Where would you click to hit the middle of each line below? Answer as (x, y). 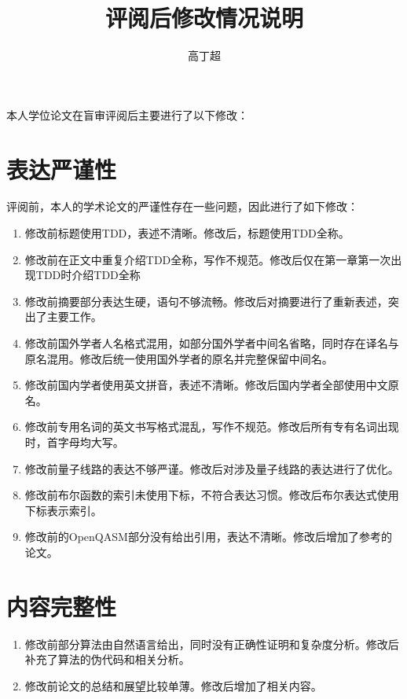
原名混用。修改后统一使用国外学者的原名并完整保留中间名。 (179, 358)
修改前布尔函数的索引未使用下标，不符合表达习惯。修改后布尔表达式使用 (212, 495)
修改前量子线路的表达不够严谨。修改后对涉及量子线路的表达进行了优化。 (212, 468)
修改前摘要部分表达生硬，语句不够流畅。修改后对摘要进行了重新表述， (206, 301)
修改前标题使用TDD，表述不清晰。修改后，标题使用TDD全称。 (187, 233)
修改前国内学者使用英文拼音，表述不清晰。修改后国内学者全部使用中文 (206, 385)
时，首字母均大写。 (74, 441)
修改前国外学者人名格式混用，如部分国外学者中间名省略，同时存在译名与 (212, 343)
